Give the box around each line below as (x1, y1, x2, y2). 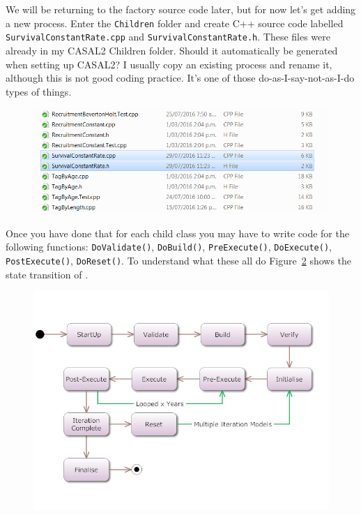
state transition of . (6, 267, 89, 281)
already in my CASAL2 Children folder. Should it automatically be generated (6, 43, 338, 57)
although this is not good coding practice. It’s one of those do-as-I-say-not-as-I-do (6, 70, 355, 85)
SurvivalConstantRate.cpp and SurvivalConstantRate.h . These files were (6, 29, 330, 44)
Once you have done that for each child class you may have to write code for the (6, 225, 349, 240)
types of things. (6, 84, 72, 98)
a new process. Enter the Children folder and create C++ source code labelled (6, 15, 344, 30)
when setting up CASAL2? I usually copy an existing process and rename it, (6, 57, 332, 71)
